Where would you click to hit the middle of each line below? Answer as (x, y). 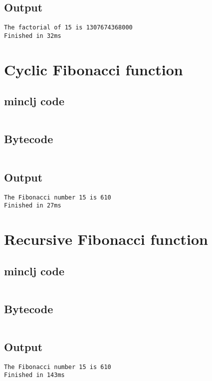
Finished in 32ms (33, 36)
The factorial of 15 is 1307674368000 (68, 28)
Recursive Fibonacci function (106, 239)
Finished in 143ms (34, 375)
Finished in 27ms (33, 206)
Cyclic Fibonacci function (94, 69)
